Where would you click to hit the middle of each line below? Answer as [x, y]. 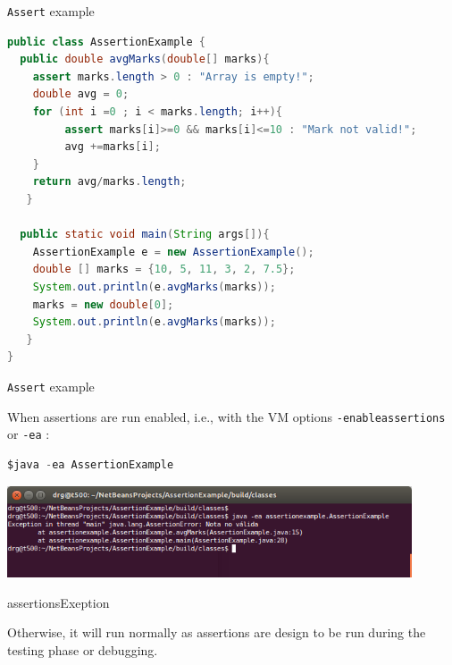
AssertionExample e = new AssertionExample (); [173, 252]
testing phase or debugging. [83, 649]
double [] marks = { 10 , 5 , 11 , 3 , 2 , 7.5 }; [164, 269]
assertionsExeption [59, 602]
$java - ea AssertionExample [91, 464]
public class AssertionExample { [106, 42]
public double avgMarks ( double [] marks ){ [145, 59]
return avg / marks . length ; [109, 182]
